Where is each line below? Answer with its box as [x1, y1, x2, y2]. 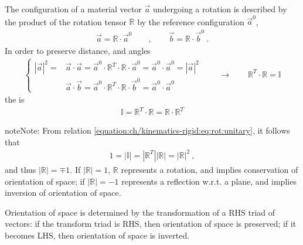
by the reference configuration [137, 15, 244, 28]
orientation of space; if [5, 175, 85, 187]
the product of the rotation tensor [5, 15, 127, 28]
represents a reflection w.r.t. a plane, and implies [121, 175, 297, 187]
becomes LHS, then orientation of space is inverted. [5, 229, 190, 241]
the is [5, 93, 25, 106]
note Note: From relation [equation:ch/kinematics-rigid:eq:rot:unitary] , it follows [5, 124, 290, 137]
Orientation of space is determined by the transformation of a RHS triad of [5, 206, 275, 218]
